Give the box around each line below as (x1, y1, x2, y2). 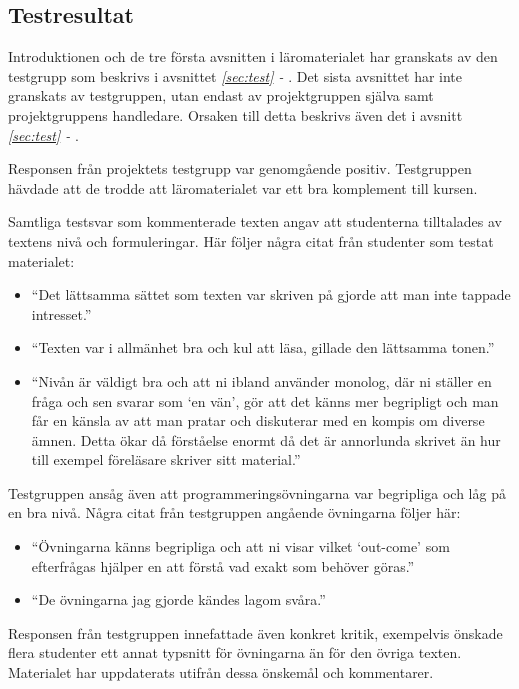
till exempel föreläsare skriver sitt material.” (31, 449, 301, 470)
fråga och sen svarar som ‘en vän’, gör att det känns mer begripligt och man (31, 390, 499, 411)
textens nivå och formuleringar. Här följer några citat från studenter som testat (8, 230, 494, 251)
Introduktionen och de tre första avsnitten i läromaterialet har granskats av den (8, 46, 498, 67)
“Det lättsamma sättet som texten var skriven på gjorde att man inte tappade (31, 284, 511, 305)
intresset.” (31, 303, 92, 324)
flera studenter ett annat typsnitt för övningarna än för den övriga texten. (8, 642, 462, 663)
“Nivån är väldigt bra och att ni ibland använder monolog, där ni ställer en (31, 370, 492, 391)
